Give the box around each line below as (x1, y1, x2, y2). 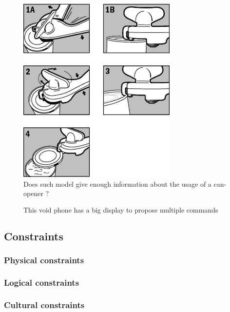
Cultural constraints (4, 298, 85, 311)
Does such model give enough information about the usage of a (23, 178, 211, 189)
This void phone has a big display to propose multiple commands (23, 204, 218, 214)
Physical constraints (4, 254, 84, 266)
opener (23, 188, 43, 198)
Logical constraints (4, 276, 79, 288)
